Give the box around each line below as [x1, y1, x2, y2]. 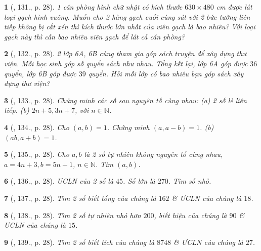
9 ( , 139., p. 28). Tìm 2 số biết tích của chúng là [4, 236, 155, 247]
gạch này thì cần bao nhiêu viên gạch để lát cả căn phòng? [4, 31, 185, 41]
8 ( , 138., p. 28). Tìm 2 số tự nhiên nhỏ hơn [4, 210, 141, 220]
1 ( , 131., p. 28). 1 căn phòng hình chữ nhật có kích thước [4, 2, 183, 12]
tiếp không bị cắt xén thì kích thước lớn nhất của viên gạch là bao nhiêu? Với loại [4, 21, 255, 32]
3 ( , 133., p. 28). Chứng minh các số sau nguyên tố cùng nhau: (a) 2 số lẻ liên [4, 95, 247, 105]
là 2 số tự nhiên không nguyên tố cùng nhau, [84, 149, 223, 159]
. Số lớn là [123, 176, 155, 186]
